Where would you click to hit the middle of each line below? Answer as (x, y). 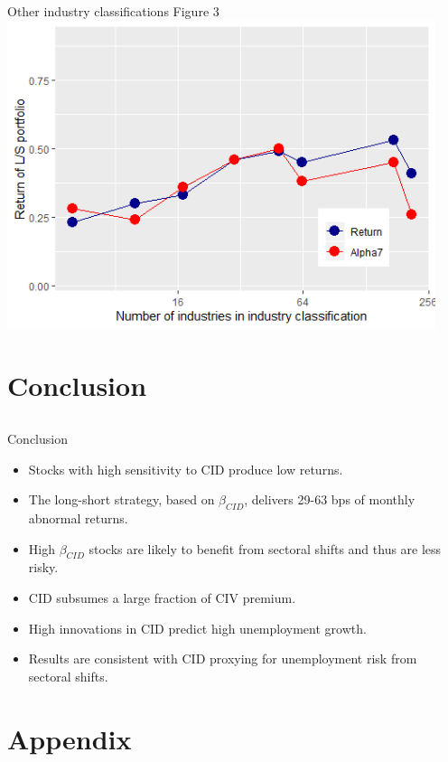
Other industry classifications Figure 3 (113, 11)
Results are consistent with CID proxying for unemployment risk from (223, 659)
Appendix (70, 738)
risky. (43, 567)
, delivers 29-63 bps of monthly (330, 499)
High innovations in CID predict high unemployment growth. (197, 628)
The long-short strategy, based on (121, 499)
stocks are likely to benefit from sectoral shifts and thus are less (265, 548)
